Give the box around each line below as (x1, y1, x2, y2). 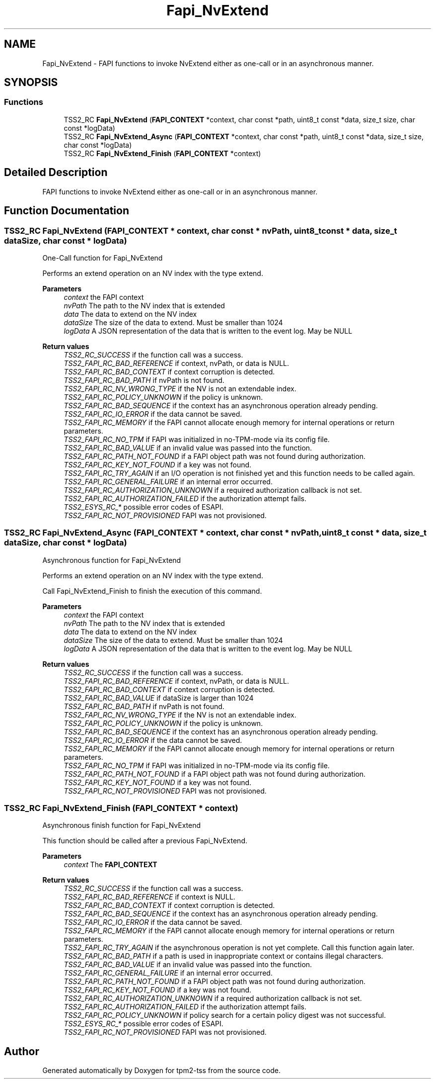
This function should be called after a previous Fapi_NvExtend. (42, 836, 247, 845)
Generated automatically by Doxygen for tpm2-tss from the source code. (42, 1066, 281, 1075)
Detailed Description (4, 166, 108, 179)
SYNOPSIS (4, 76, 58, 89)
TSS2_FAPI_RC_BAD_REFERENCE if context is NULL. (64, 893, 235, 902)
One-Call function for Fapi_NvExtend (42, 253, 163, 262)
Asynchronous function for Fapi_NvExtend (42, 555, 181, 564)
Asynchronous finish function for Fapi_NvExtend (42, 821, 201, 830)
